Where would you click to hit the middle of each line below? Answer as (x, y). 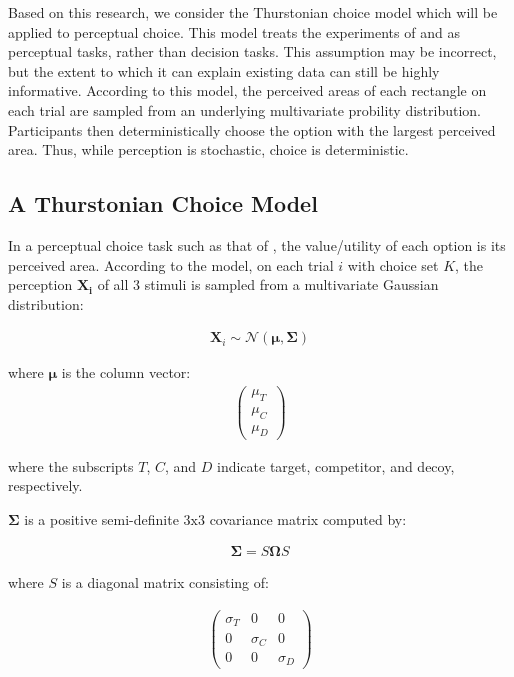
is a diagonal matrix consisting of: (165, 582)
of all (113, 284)
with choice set (393, 264)
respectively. (45, 485)
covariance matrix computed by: (308, 518)
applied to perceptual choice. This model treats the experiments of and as (234, 31)
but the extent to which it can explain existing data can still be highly (224, 70)
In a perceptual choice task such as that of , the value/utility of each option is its (257, 244)
